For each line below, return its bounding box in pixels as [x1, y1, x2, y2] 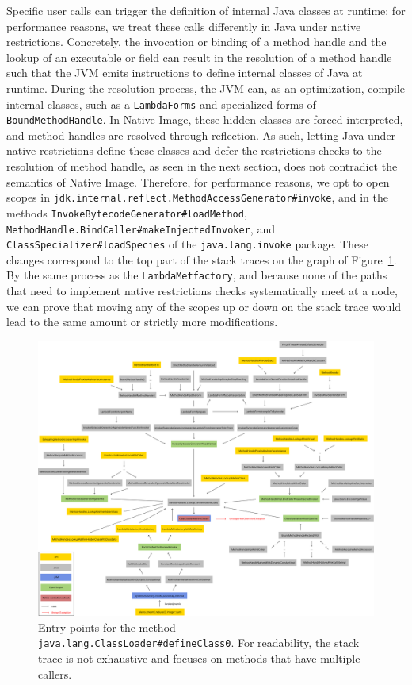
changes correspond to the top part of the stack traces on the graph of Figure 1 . [6, 251, 397, 267]
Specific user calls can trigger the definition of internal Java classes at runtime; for [6, 2, 406, 18]
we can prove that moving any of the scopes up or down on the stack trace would [6, 298, 402, 314]
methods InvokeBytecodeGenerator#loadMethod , [6, 204, 247, 221]
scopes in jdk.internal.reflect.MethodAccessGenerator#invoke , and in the [6, 189, 388, 206]
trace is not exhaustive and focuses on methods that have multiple [38, 649, 360, 666]
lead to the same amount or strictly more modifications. [6, 314, 278, 330]
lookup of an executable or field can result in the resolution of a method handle [6, 48, 392, 65]
